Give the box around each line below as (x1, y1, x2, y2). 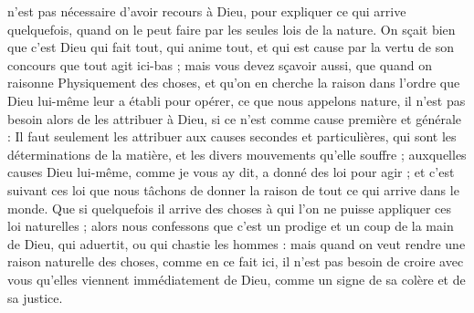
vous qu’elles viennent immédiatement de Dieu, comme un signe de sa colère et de (7, 269, 466, 288)
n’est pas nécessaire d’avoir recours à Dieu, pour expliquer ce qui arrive (7, 2, 406, 20)
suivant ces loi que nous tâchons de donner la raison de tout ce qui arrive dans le (7, 180, 459, 199)
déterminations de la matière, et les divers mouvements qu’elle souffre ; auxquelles (7, 144, 467, 163)
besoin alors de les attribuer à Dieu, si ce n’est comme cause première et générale (7, 109, 462, 128)
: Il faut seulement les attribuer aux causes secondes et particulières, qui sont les (7, 127, 457, 146)
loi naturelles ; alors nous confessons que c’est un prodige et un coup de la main (7, 216, 454, 235)
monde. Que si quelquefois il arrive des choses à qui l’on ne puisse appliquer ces (7, 198, 452, 217)
